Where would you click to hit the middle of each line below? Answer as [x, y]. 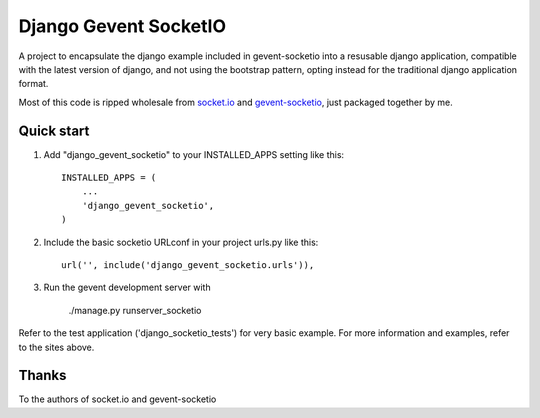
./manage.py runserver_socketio [135, 310]
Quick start [54, 130]
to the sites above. [56, 347]
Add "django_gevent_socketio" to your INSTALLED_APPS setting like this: [194, 154]
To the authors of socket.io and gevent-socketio [117, 399]
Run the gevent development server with [127, 287]
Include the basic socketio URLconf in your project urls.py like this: [181, 242]
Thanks [42, 375]
